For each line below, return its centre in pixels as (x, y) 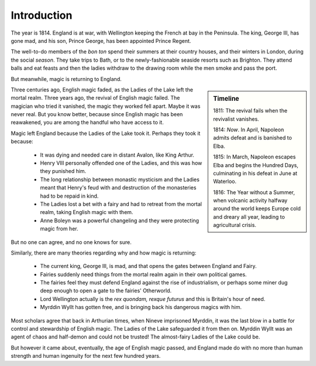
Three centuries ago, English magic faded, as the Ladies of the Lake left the (102, 89)
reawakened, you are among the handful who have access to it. (87, 123)
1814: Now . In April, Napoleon (249, 130)
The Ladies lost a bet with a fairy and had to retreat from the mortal (121, 204)
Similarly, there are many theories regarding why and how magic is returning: (104, 253)
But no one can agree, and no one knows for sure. (71, 242)
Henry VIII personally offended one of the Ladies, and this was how (121, 163)
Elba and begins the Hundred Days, (256, 165)
